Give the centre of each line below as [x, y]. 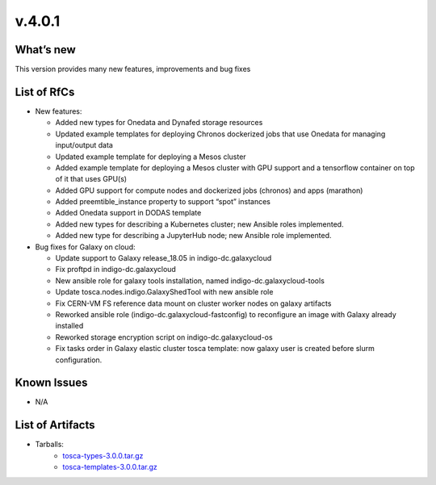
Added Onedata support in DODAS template [128, 213]
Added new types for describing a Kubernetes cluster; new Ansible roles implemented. [199, 224]
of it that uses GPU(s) [91, 179]
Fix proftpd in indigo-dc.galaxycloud [116, 270]
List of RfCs [45, 92]
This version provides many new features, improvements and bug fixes [133, 69]
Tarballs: [50, 445]
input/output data [84, 145]
